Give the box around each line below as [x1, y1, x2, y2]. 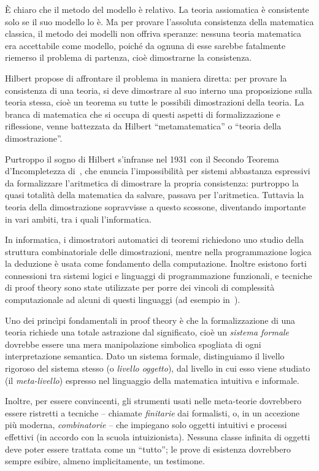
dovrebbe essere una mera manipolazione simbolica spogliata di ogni [5, 337, 261, 350]
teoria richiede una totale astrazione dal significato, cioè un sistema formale [5, 326, 290, 339]
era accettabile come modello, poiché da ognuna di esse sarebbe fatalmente [5, 39, 286, 52]
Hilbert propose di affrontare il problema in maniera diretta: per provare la [5, 71, 287, 84]
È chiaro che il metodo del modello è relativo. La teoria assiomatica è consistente [5, 3, 309, 15]
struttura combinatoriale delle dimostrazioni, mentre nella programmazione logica [5, 245, 312, 258]
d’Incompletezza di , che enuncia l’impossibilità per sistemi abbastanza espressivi [5, 164, 310, 177]
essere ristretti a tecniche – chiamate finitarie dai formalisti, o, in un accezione [5, 406, 300, 419]
